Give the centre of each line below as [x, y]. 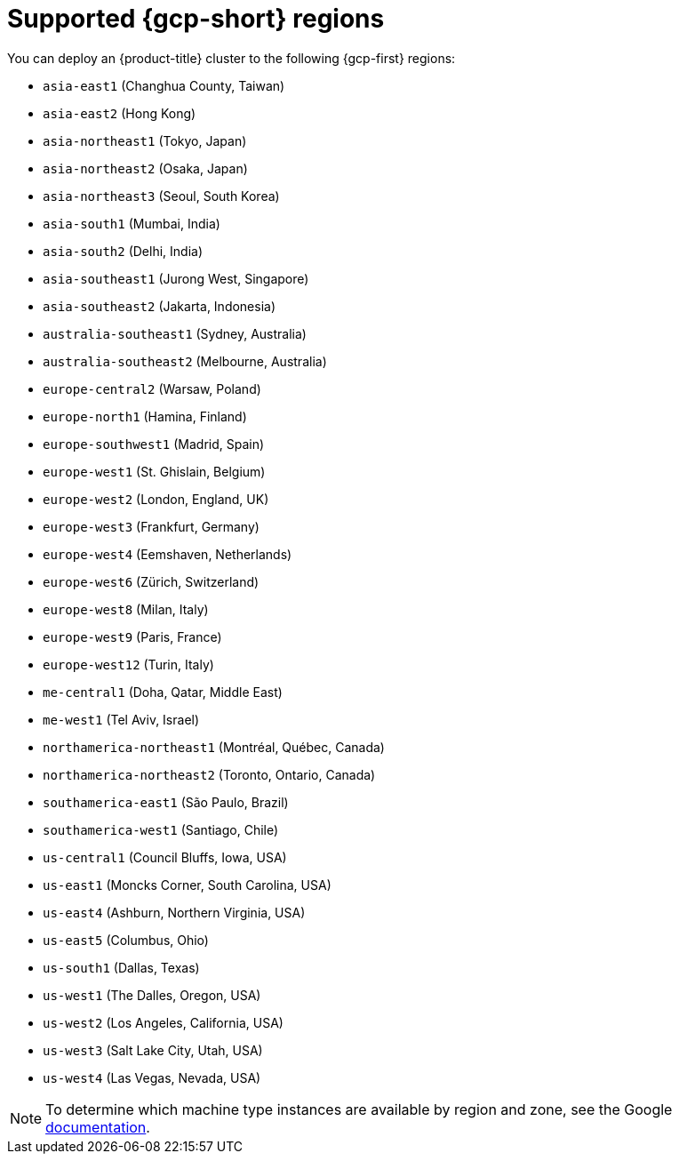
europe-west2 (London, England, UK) [156, 499]
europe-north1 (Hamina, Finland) [145, 416]
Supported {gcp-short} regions [196, 19]
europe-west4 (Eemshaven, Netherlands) [168, 554]
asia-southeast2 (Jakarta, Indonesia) [160, 306]
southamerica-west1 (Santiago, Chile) [161, 829]
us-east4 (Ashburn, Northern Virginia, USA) [174, 912]
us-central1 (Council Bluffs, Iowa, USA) [165, 857]
